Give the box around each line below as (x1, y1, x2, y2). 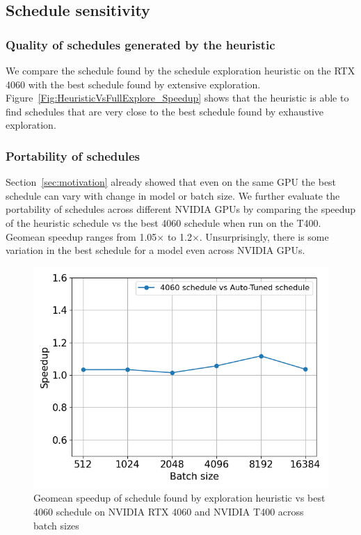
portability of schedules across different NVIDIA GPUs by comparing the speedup (6, 202, 356, 216)
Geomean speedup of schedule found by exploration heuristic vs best (33, 490, 326, 505)
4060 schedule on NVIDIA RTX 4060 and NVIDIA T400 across (33, 504, 304, 518)
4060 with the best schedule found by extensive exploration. (6, 77, 261, 91)
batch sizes (33, 518, 79, 532)
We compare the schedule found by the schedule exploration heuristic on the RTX (6, 63, 355, 77)
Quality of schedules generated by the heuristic (6, 35, 275, 53)
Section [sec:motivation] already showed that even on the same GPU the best (6, 175, 337, 189)
